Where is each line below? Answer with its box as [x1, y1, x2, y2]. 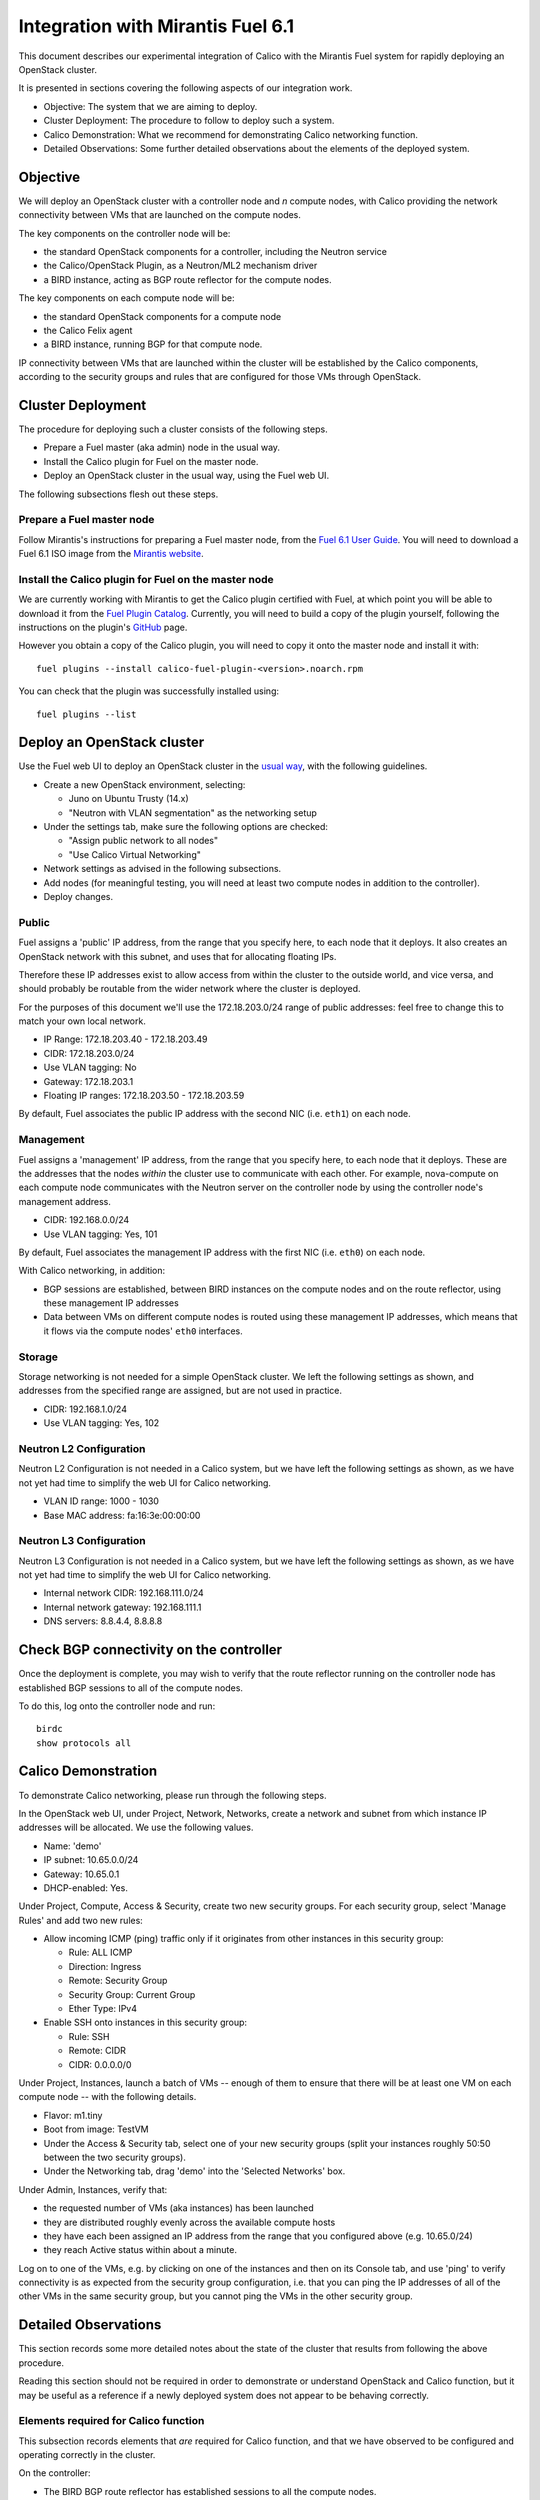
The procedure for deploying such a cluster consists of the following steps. [18, 423, 329, 435]
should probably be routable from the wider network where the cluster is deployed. [18, 983, 361, 995]
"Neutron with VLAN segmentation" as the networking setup [68, 806, 317, 819]
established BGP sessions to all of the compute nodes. [18, 1681, 244, 1694]
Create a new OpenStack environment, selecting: [43, 778, 246, 790]
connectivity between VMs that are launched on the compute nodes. [18, 209, 302, 221]
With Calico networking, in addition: [18, 1265, 166, 1277]
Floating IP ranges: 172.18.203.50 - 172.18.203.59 [43, 1090, 245, 1102]
